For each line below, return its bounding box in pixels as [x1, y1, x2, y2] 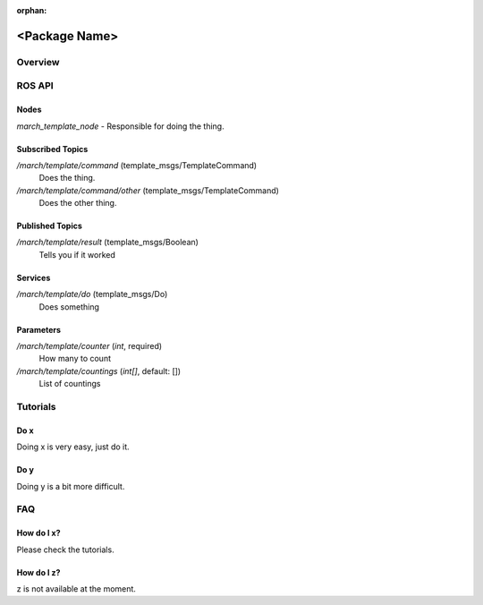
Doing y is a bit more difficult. [16, 481, 125, 491]
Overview [16, 55, 60, 68]
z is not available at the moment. [16, 583, 136, 594]
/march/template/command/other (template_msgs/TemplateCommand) [16, 184, 279, 196]
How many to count [38, 354, 112, 364]
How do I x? [16, 528, 61, 539]
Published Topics [16, 220, 82, 232]
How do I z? [16, 567, 61, 577]
